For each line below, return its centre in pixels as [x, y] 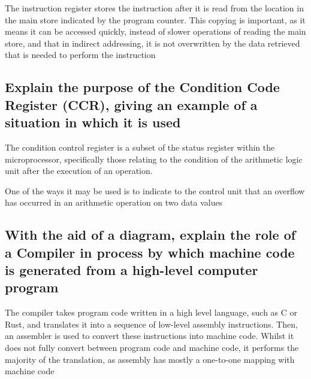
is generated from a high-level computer [132, 270]
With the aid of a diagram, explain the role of [150, 235]
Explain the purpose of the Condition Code [142, 87]
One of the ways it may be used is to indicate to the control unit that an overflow [155, 190]
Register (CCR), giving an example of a [131, 104]
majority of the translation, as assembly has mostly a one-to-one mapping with [150, 359]
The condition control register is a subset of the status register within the [140, 147]
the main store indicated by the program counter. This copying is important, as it [155, 19]
